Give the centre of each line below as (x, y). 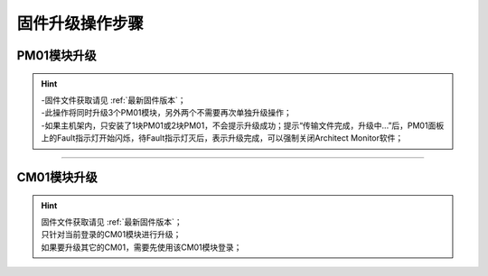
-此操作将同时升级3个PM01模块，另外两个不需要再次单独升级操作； (167, 113)
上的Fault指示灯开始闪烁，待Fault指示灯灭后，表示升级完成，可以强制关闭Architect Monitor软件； (222, 138)
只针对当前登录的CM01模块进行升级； (111, 235)
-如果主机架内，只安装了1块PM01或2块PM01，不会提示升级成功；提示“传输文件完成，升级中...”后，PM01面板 (243, 125)
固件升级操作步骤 (80, 23)
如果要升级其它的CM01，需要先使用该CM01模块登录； (141, 247)
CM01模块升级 (57, 177)
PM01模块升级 (56, 55)
